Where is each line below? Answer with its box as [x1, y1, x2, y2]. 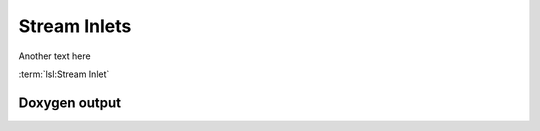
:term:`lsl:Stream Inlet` [18, 68, 110, 80]
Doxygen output [18, 94, 122, 111]
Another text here [18, 50, 91, 62]
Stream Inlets [18, 15, 132, 37]
